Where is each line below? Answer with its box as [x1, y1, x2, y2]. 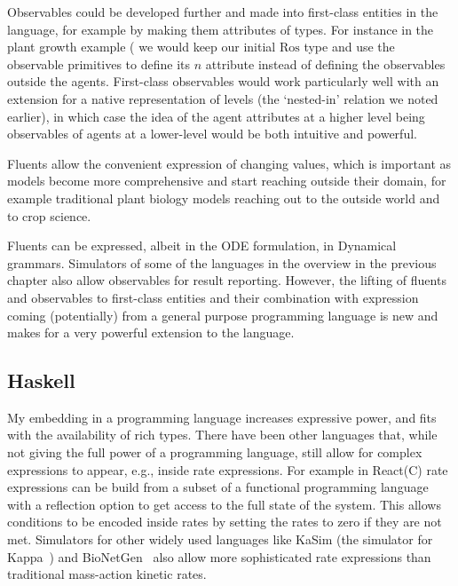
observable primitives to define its [7, 54, 191, 73]
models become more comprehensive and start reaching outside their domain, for [7, 171, 446, 190]
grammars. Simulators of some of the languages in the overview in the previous [7, 253, 437, 272]
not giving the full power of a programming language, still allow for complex [7, 443, 422, 462]
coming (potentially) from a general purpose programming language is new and [7, 305, 438, 324]
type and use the [304, 37, 395, 56]
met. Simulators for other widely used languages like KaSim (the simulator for [7, 530, 433, 549]
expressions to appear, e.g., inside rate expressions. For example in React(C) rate [7, 460, 448, 479]
